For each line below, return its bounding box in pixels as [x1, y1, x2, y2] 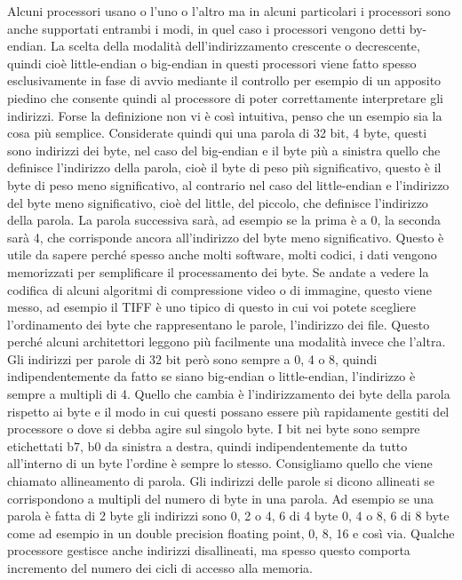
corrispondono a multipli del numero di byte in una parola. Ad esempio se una [7, 489, 434, 507]
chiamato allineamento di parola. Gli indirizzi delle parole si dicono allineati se [7, 472, 435, 490]
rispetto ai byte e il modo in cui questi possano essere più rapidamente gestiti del [7, 401, 450, 420]
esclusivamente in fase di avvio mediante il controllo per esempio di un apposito [7, 71, 442, 90]
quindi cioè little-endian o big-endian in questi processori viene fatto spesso [7, 53, 417, 72]
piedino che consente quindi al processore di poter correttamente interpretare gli [7, 88, 443, 107]
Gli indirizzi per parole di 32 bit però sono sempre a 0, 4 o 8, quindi [7, 349, 378, 368]
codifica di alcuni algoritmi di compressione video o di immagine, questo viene [7, 280, 432, 298]
